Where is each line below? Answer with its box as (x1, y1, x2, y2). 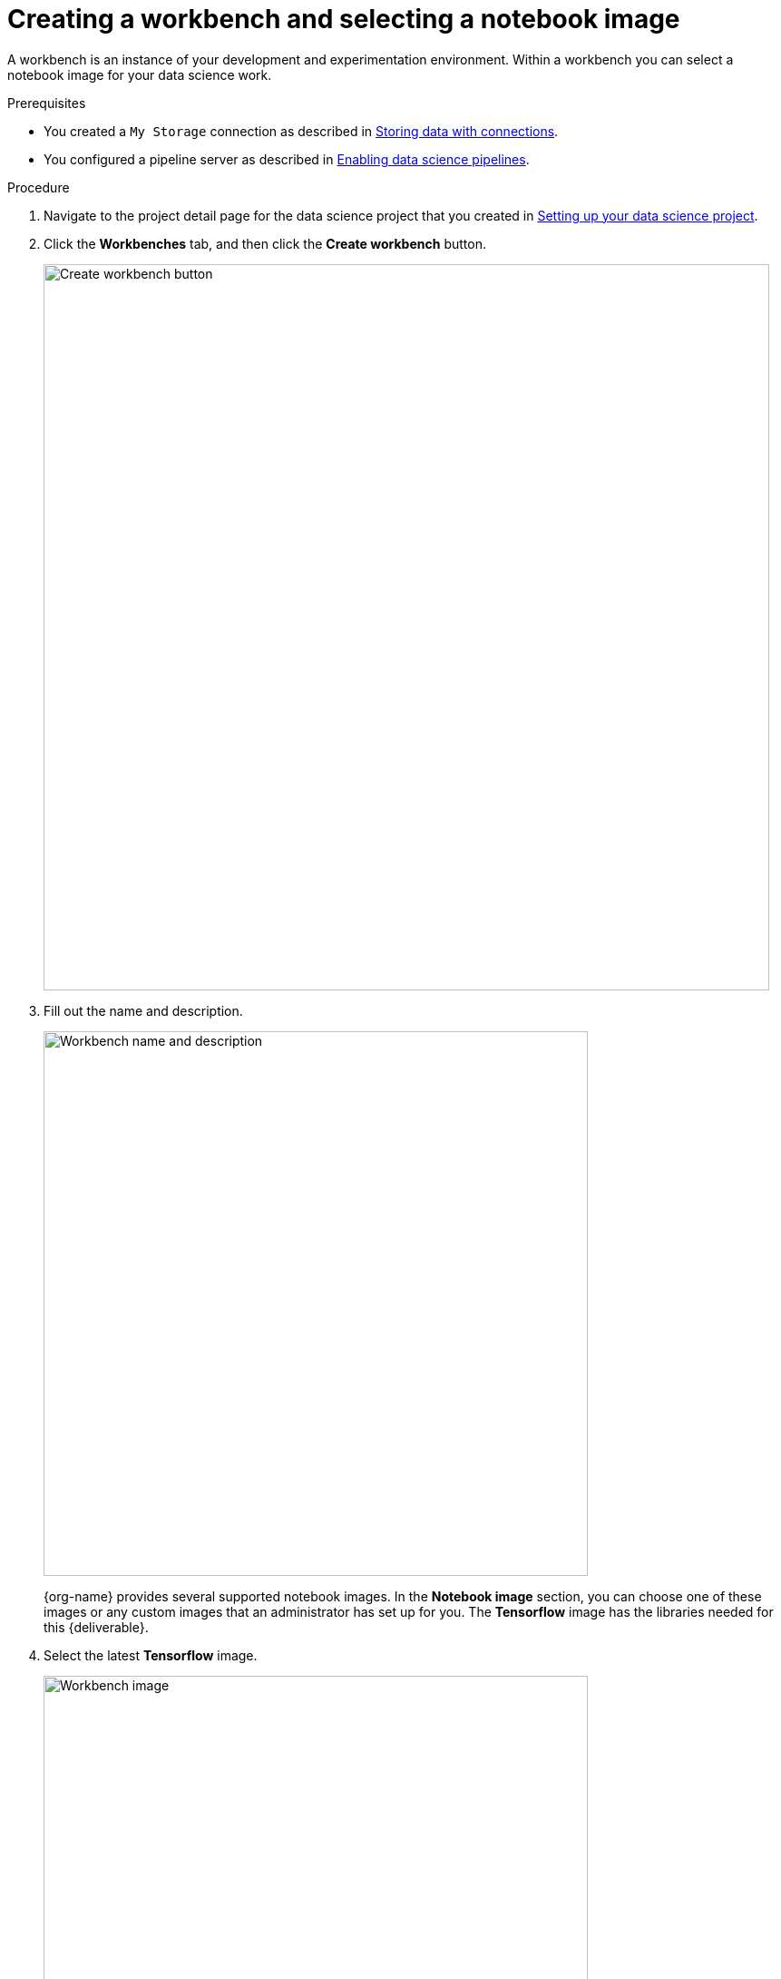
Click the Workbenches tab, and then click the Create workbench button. (44, 235, 486, 251)
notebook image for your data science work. (7, 66, 272, 83)
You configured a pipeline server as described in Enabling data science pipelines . (44, 151, 530, 167)
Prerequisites (7, 94, 86, 111)
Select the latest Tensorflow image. (44, 1647, 258, 1663)
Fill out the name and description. (44, 1002, 243, 1019)
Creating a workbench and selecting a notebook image (7, 4, 680, 34)
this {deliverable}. (44, 1619, 149, 1635)
